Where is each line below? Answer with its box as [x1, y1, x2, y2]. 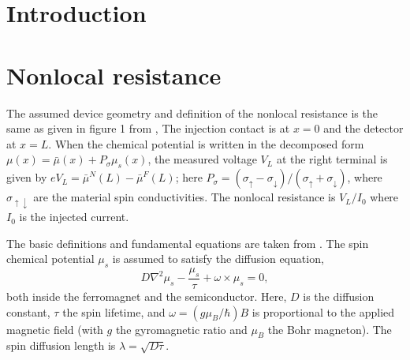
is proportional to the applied [252, 303, 395, 320]
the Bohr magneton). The [267, 321, 392, 337]
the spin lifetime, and [62, 303, 166, 320]
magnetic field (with [6, 321, 103, 337]
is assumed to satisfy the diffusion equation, [112, 250, 324, 267]
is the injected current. [19, 208, 129, 225]
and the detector [323, 120, 404, 137]
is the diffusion [303, 288, 375, 305]
